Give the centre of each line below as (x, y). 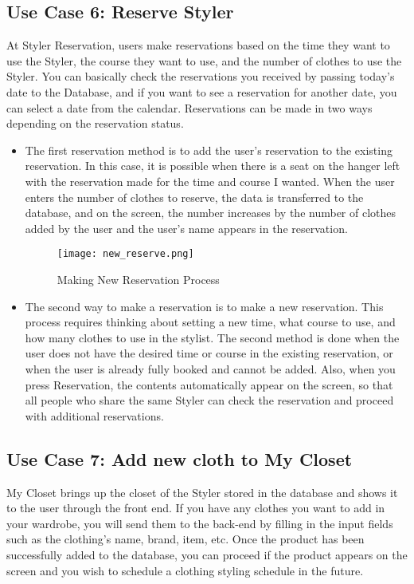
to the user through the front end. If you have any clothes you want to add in (196, 508)
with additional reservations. (94, 415)
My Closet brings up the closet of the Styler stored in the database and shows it (202, 492)
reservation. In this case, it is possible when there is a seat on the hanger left (213, 166)
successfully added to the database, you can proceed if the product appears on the (207, 554)
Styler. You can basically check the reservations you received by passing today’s (201, 76)
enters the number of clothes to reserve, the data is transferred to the (194, 197)
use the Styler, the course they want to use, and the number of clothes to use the (204, 60)
